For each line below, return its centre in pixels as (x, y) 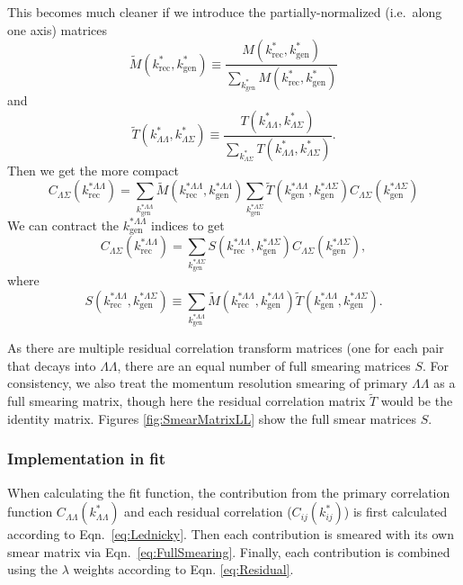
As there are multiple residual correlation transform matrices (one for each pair (226, 348)
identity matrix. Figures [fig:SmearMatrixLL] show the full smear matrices (212, 418)
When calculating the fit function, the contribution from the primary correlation (229, 492)
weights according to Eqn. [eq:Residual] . (183, 569)
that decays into (52, 365)
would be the (417, 401)
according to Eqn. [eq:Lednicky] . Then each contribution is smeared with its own (231, 534)
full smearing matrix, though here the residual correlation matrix (187, 401)
